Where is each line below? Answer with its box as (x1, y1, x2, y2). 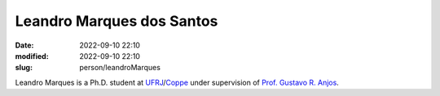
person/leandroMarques (79, 63, 161, 73)
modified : (15, 51, 49, 61)
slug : (15, 63, 33, 73)
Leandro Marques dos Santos (15, 12, 218, 30)
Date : (15, 40, 34, 50)
